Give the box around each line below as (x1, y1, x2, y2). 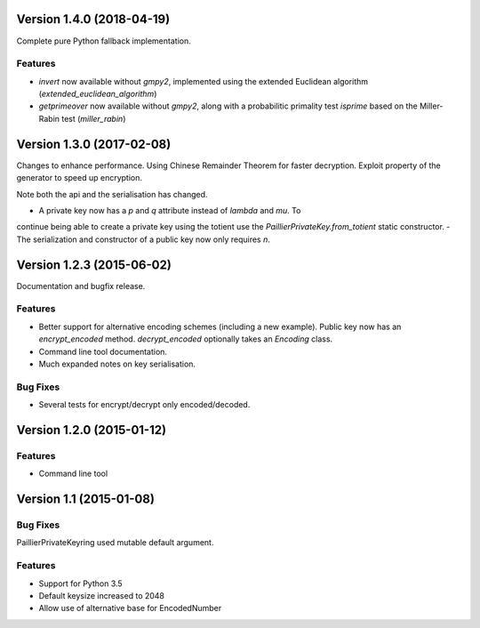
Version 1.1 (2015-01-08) (16, 492, 156, 507)
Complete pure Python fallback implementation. (16, 36, 191, 46)
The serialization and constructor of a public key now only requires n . (16, 234, 270, 245)
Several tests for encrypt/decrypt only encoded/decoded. (38, 399, 251, 410)
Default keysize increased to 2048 (38, 590, 164, 600)
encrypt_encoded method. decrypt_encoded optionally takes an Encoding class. (38, 334, 333, 344)
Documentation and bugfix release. (16, 280, 146, 291)
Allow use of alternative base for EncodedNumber (38, 603, 222, 614)
